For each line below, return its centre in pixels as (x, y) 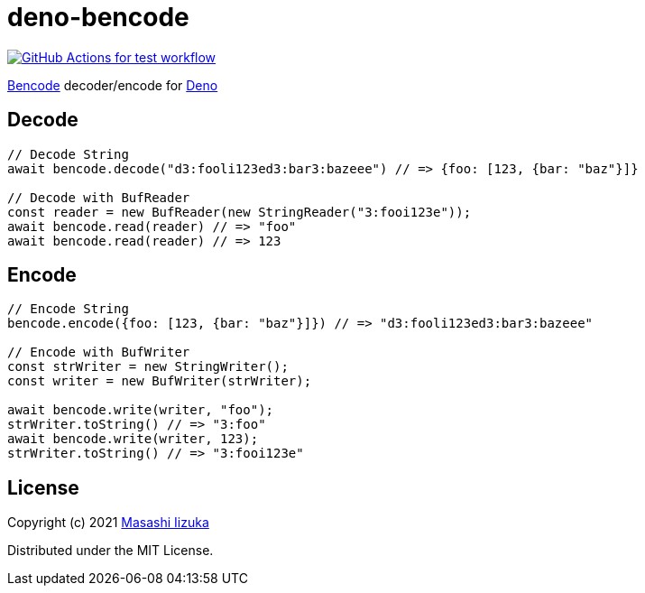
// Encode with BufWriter (99, 352)
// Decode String (68, 154)
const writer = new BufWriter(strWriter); (160, 381)
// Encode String (68, 309)
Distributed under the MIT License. (111, 551)
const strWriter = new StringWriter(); (148, 367)
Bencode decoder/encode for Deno (113, 85)
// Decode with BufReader (99, 197)
